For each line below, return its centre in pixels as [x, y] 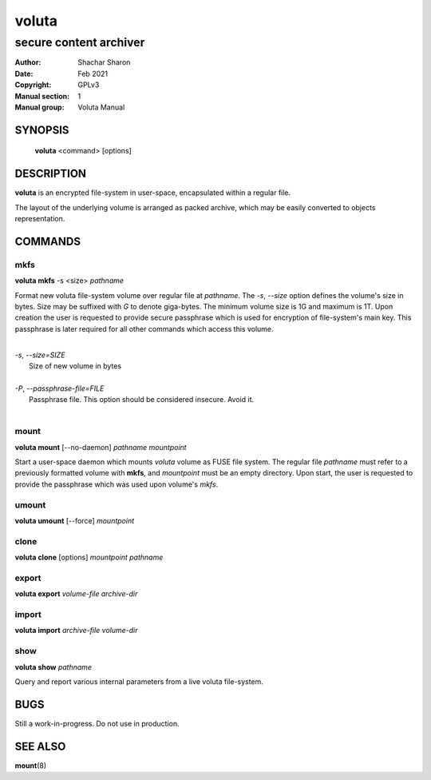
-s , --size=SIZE [40, 355]
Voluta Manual [101, 107]
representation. [40, 219]
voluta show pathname [53, 667]
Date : [24, 74]
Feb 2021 [93, 74]
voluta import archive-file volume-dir [77, 631]
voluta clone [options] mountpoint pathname [89, 557]
